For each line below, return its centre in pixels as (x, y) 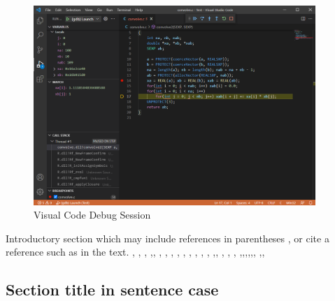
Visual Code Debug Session (92, 215)
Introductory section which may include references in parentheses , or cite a (167, 238)
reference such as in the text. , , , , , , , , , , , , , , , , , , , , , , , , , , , (135, 252)
